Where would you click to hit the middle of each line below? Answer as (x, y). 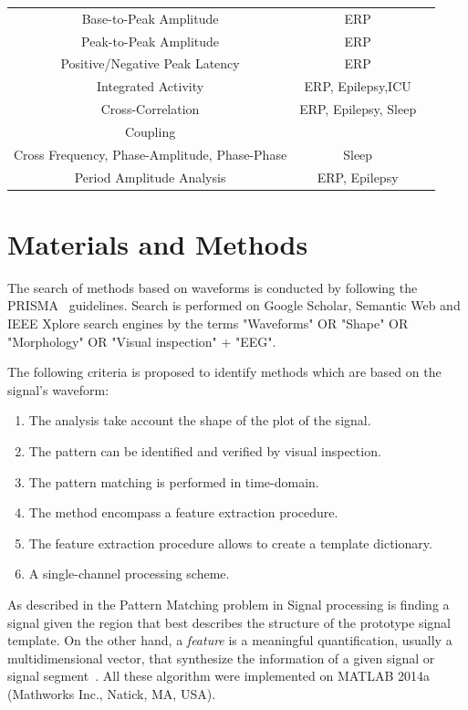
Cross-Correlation (150, 109)
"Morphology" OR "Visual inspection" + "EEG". (142, 341)
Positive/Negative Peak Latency (150, 63)
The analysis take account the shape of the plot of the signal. (200, 420)
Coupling (150, 131)
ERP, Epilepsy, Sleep (358, 109)
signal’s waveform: (58, 389)
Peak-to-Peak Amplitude (151, 41)
